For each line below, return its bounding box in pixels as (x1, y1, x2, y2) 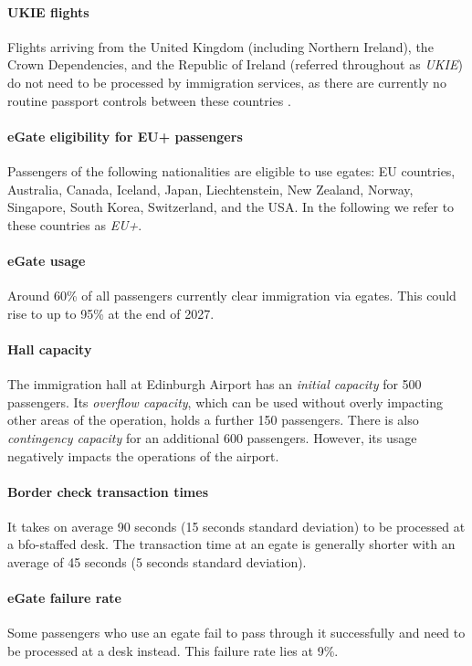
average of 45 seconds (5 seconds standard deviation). (7, 553, 307, 572)
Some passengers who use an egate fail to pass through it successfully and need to (7, 623, 466, 642)
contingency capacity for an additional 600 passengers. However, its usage (7, 428, 417, 447)
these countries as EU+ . (7, 215, 142, 234)
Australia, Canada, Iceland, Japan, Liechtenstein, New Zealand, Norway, (7, 179, 414, 198)
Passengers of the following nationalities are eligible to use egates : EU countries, (7, 161, 456, 180)
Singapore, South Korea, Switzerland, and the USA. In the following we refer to (7, 197, 455, 217)
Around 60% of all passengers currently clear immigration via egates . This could (7, 286, 456, 305)
